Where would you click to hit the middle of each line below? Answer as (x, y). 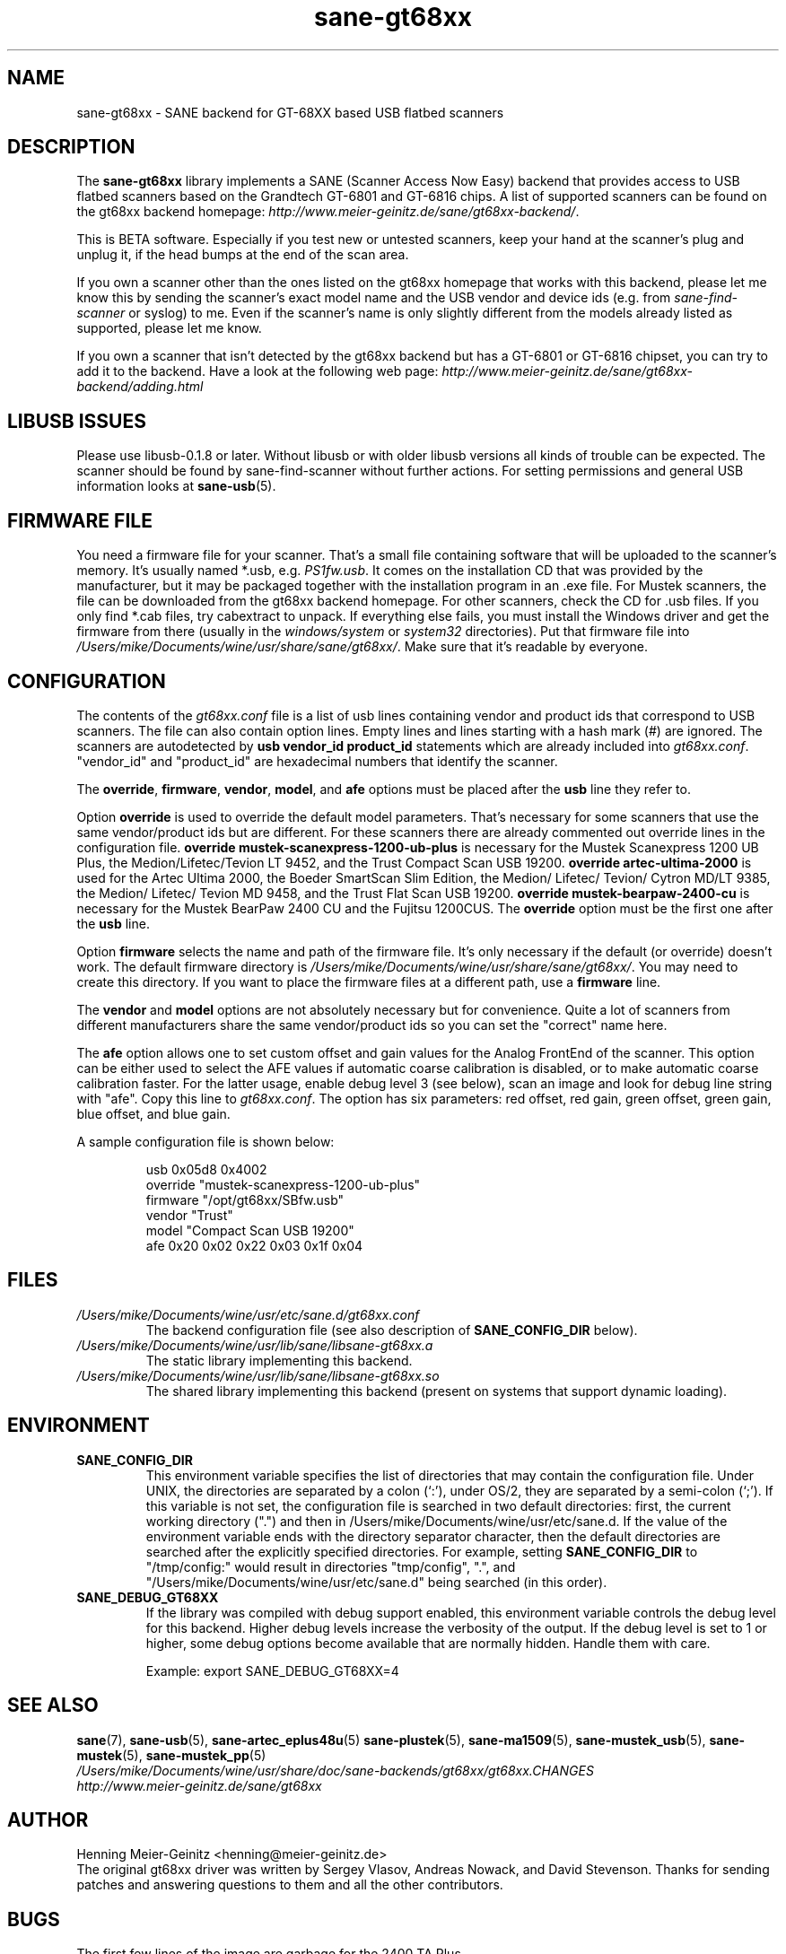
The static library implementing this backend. (279, 1360)
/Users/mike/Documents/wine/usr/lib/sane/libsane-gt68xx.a (255, 1345)
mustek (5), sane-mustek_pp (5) (171, 1755)
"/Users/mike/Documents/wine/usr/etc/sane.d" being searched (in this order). (376, 1582)
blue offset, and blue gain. (153, 1113)
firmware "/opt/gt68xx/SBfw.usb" (245, 1199)
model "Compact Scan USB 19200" (250, 1230)
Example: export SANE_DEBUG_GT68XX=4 (272, 1670)
